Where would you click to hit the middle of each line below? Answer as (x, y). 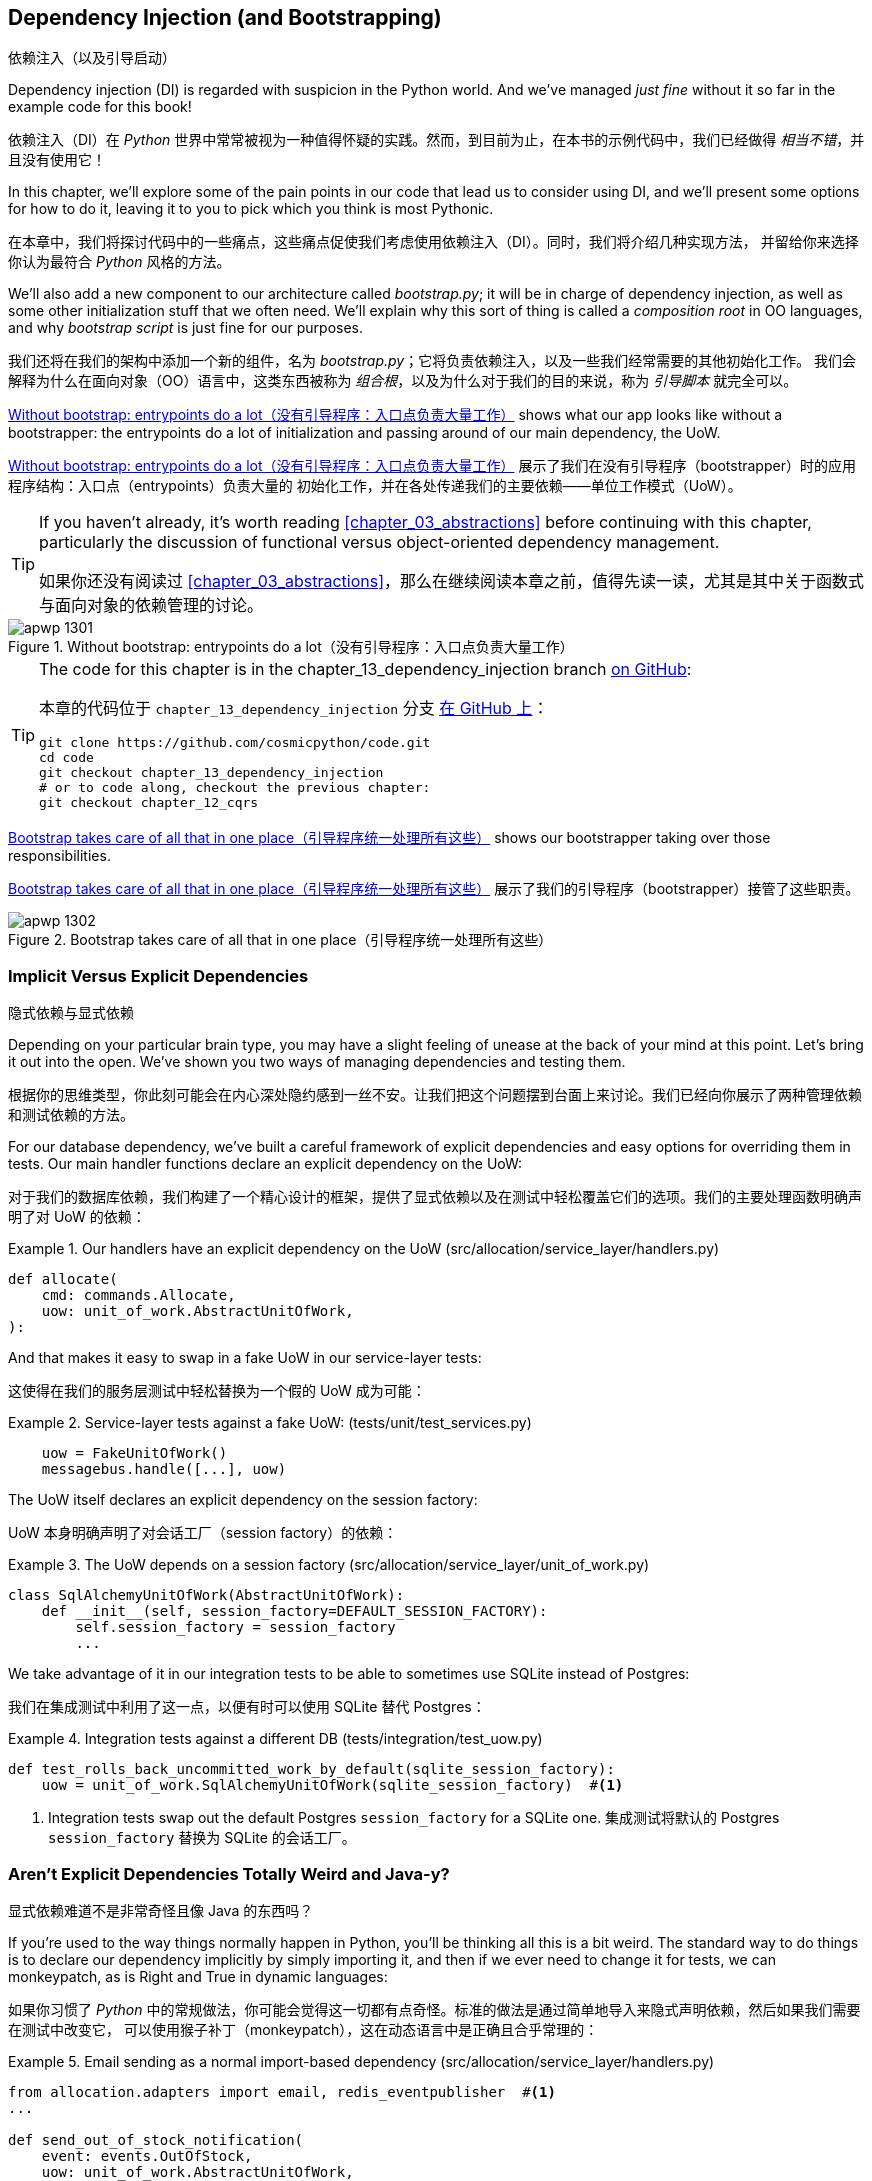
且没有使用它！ (57, 160)
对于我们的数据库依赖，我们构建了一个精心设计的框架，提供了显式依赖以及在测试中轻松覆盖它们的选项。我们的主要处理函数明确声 (435, 1197)
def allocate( (63, 1279)
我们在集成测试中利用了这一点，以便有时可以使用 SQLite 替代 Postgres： (247, 1707)
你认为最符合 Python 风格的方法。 (119, 262)
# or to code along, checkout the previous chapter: (235, 788)
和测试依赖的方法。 (71, 1115)
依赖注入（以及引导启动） (92, 58)
